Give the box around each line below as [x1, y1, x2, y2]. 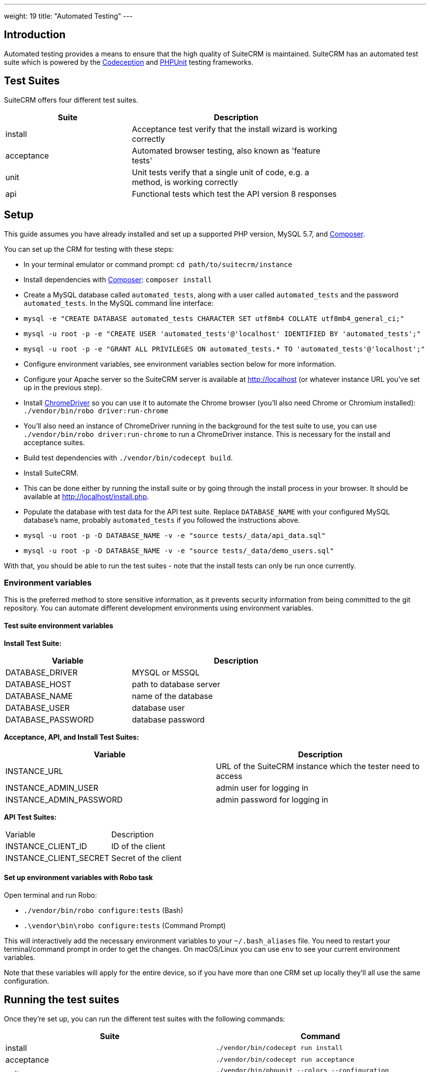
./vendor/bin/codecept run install [216, 1044, 343, 1052]
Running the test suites [4, 993, 120, 1006]
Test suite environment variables [4, 621, 113, 630]
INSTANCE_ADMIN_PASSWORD [5, 794, 123, 804]
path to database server [132, 679, 220, 689]
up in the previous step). [24, 383, 102, 392]
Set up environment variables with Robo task [4, 873, 153, 882]
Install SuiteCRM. [24, 468, 79, 477]
